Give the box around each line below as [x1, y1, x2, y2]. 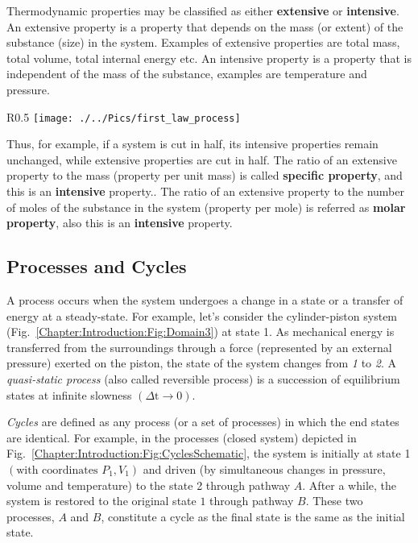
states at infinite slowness [6, 386, 132, 403]
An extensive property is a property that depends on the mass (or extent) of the [6, 18, 404, 35]
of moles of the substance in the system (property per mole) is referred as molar [6, 198, 406, 215]
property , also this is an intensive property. [6, 214, 233, 231]
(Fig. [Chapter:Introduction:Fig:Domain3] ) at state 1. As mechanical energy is [6, 323, 395, 340]
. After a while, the [302, 476, 397, 493]
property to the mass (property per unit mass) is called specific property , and [6, 167, 403, 184]
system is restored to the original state [6, 492, 197, 509]
